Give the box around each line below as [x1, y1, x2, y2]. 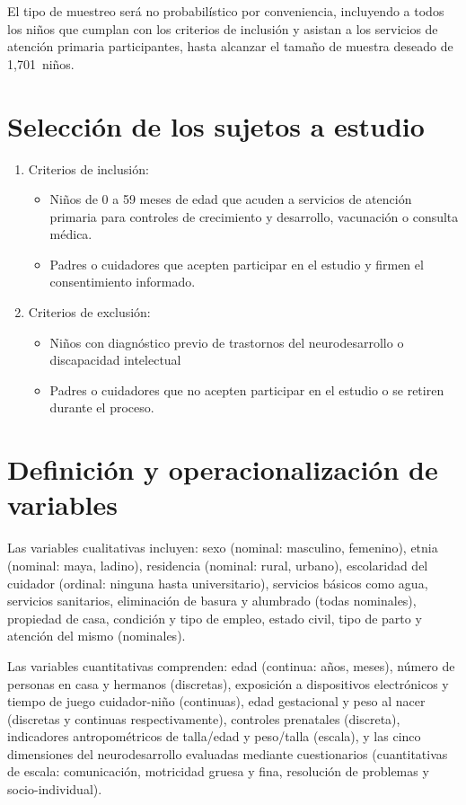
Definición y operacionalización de [7, 451, 438, 488]
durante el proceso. [49, 398, 154, 417]
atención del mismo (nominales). [7, 626, 186, 645]
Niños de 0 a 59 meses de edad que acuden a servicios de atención [49, 190, 412, 208]
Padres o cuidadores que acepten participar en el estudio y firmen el [49, 254, 424, 273]
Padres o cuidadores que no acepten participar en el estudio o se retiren [49, 380, 444, 399]
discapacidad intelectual [49, 350, 181, 369]
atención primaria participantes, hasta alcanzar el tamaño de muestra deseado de [7, 37, 453, 56]
